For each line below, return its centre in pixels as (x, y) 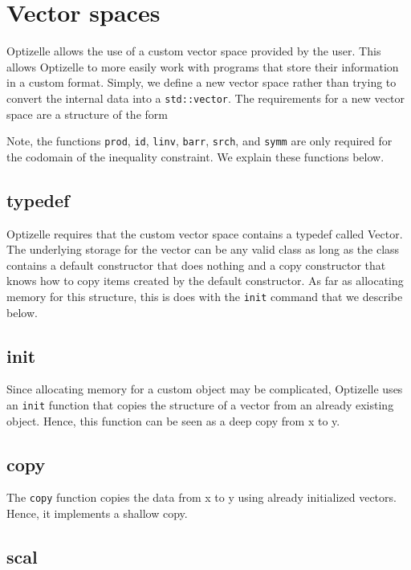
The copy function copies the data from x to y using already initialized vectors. (201, 497)
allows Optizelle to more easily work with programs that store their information (203, 66)
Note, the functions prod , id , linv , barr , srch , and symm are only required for (199, 141)
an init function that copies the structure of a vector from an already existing (200, 405)
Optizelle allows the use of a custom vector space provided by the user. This (194, 51)
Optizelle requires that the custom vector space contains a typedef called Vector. (205, 233)
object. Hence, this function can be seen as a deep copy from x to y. (173, 420)
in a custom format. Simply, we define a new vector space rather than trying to (201, 82)
